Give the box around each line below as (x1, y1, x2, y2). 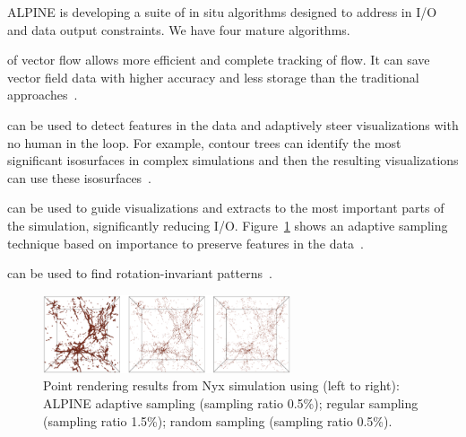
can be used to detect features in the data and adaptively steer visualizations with (7, 115, 459, 134)
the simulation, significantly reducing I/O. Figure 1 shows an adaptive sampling (7, 215, 448, 234)
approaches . (7, 85, 78, 104)
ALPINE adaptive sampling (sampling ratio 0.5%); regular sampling (43, 394, 419, 413)
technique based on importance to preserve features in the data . (7, 233, 364, 252)
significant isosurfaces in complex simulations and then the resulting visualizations (7, 151, 459, 170)
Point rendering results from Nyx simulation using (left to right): (43, 376, 400, 395)
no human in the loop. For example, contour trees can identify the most (7, 133, 401, 152)
